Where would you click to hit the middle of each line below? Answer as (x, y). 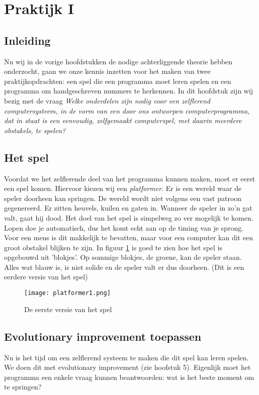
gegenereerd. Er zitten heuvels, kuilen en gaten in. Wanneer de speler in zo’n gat (128, 208)
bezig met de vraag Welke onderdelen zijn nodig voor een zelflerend (107, 100)
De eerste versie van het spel (68, 309)
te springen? (23, 387)
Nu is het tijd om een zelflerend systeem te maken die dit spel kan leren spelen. (126, 357)
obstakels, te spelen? (35, 130)
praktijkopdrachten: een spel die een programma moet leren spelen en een (118, 81)
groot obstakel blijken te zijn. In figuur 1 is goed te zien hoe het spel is (113, 247)
